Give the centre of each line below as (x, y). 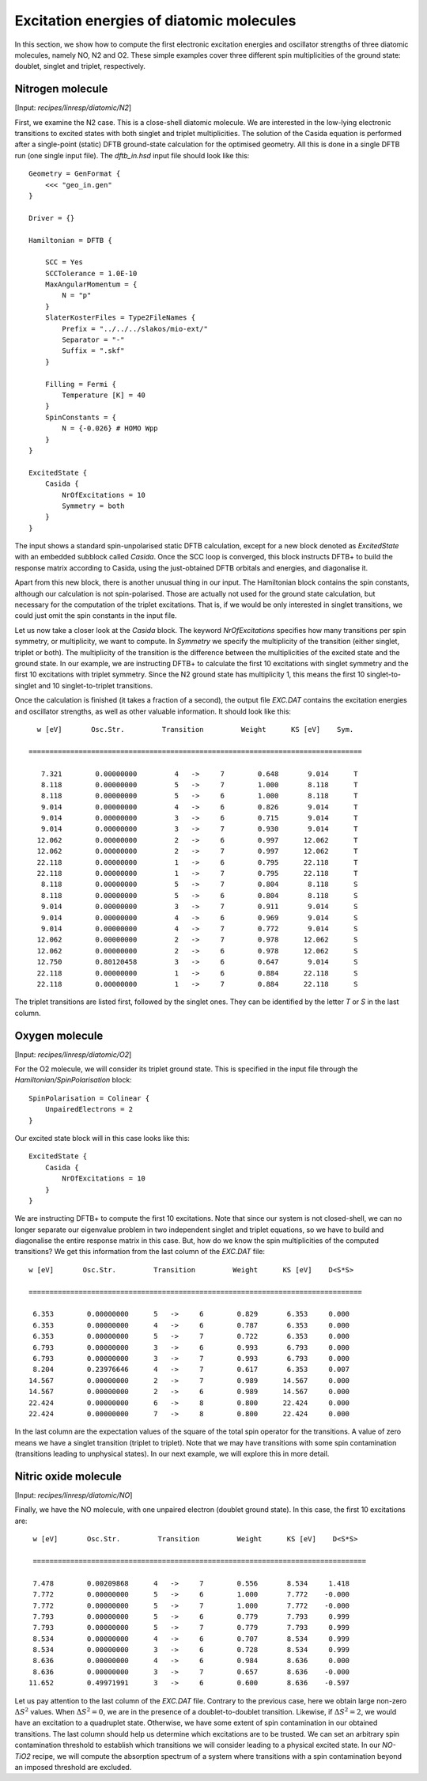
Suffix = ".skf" (93, 351)
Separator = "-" (93, 340)
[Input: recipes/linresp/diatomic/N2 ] (73, 108)
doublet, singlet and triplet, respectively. (80, 66)
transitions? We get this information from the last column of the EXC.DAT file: (140, 1252)
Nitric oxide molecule (68, 1476)
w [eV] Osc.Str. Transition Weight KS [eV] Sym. (195, 729)
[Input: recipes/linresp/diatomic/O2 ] (73, 1054)
